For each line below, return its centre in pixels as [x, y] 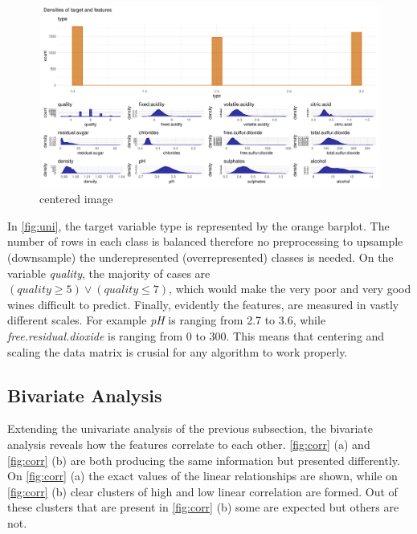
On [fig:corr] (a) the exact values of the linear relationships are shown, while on [202, 476]
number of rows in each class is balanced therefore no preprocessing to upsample [205, 241]
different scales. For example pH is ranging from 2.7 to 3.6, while [167, 320]
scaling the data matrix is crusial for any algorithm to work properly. [178, 351]
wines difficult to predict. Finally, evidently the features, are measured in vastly [203, 304]
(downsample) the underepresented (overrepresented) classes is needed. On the [200, 257]
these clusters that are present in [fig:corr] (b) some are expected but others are [203, 507]
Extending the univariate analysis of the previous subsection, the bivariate [190, 428]
